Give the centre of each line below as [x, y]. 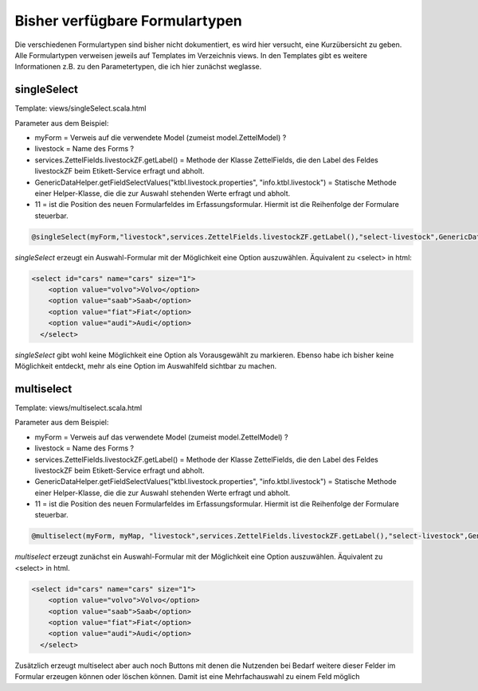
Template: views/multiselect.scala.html [78, 408]
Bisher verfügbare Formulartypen [128, 21]
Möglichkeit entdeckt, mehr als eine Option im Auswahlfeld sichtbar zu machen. [146, 366]
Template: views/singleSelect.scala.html [80, 108]
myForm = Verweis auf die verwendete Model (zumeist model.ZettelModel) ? [161, 138]
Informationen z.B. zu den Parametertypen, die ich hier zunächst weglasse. [138, 67]
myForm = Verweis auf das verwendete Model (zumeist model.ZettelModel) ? [161, 437]
